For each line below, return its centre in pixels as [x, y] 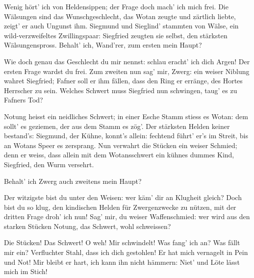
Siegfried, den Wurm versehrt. [49, 164]
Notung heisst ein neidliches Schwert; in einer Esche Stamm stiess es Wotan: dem [126, 116]
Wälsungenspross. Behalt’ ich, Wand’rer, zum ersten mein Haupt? [103, 45]
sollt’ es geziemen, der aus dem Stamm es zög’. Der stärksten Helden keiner [117, 126]
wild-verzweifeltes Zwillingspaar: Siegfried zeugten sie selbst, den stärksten [116, 35]
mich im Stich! [26, 271]
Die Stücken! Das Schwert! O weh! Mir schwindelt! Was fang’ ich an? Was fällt [122, 242]
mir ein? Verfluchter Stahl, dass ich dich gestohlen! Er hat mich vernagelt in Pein [126, 252]
